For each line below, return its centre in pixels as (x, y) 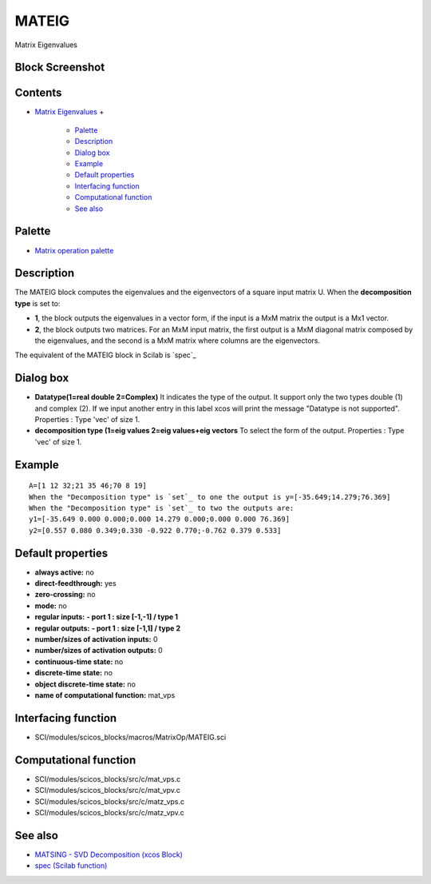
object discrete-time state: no (85, 684)
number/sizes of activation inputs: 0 (97, 639)
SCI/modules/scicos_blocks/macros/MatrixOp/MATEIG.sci (130, 737)
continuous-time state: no (79, 661)
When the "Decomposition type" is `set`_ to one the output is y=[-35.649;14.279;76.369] (210, 497)
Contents (38, 93)
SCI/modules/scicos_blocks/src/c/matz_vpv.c (110, 812)
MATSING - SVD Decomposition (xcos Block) (109, 854)
